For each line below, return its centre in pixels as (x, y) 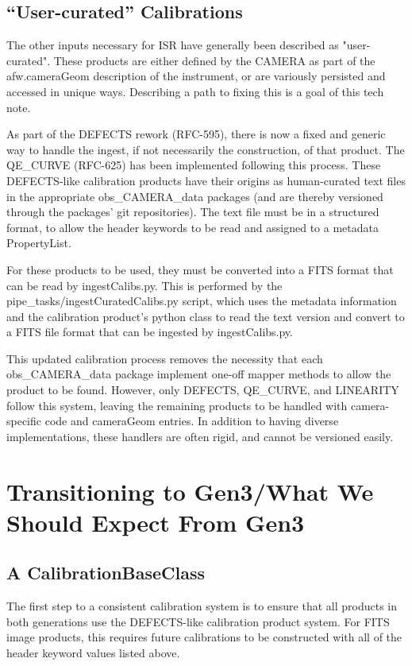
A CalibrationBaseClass (106, 573)
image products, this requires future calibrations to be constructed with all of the (204, 637)
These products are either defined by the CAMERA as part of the (214, 60)
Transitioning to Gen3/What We (190, 491)
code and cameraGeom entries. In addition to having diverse (192, 421)
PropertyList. (39, 243)
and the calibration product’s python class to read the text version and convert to (206, 316)
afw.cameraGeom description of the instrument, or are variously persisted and (196, 76)
